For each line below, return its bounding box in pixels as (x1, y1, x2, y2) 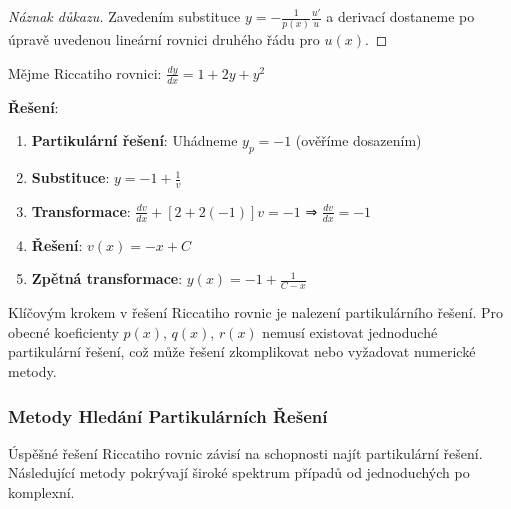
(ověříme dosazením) (295, 130, 422, 151)
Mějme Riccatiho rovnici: (8, 62, 162, 83)
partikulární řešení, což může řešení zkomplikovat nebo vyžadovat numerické (8, 341, 476, 362)
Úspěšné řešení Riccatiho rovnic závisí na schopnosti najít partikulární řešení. (8, 442, 483, 463)
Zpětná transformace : (31, 268, 183, 289)
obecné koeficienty (8, 321, 119, 342)
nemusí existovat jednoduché (262, 321, 438, 342)
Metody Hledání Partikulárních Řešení (8, 403, 328, 428)
